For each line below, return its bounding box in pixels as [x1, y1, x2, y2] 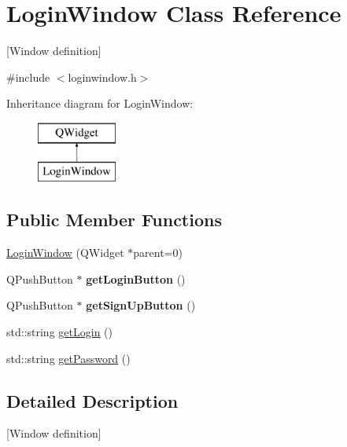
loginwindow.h [68, 68, 137, 85]
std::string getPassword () [6, 350, 131, 366]
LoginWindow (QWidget [6, 244, 124, 261]
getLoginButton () [86, 270, 186, 287]
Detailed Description [6, 388, 179, 412]
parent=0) [133, 244, 183, 261]
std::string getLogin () [6, 324, 113, 340]
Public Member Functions [6, 207, 222, 232]
